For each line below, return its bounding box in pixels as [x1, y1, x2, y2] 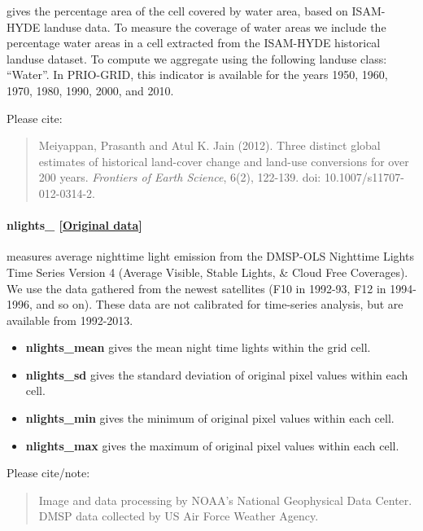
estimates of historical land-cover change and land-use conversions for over [38, 152, 409, 169]
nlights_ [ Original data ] [7, 217, 142, 234]
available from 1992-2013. [7, 311, 133, 328]
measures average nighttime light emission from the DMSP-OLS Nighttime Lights [7, 248, 414, 265]
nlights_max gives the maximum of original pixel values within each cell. [25, 437, 399, 454]
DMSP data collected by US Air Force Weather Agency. [38, 507, 319, 524]
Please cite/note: [7, 464, 90, 481]
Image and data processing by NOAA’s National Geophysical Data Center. [38, 491, 412, 508]
